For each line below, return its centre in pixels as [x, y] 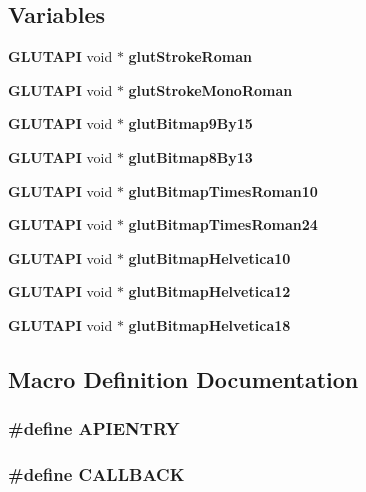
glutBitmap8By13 [190, 156]
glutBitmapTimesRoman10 [223, 190]
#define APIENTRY [94, 428]
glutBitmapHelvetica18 [209, 324]
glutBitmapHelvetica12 [209, 291]
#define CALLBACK [96, 474]
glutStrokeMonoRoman [210, 89]
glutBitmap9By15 [190, 123]
